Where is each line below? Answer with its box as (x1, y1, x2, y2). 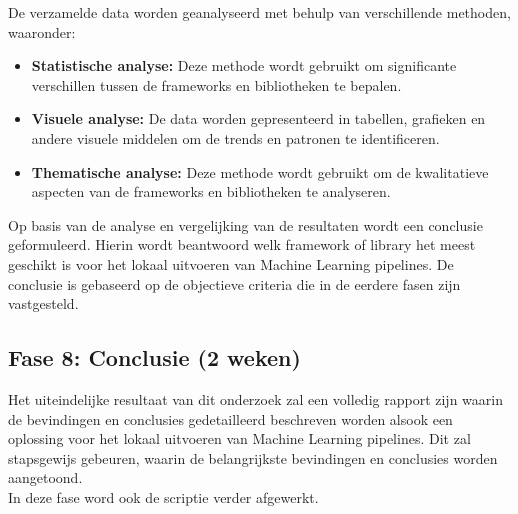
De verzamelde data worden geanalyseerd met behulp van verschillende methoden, (8, 2, 511, 22)
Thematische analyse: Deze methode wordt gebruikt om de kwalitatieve (31, 161, 489, 182)
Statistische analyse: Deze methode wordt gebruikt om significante (31, 55, 457, 76)
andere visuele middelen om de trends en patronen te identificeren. (31, 127, 440, 148)
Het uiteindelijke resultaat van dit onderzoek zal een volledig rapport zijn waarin (8, 388, 503, 409)
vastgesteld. (8, 293, 79, 314)
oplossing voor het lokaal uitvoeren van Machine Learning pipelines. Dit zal (8, 428, 471, 449)
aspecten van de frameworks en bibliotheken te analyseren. (31, 181, 391, 202)
